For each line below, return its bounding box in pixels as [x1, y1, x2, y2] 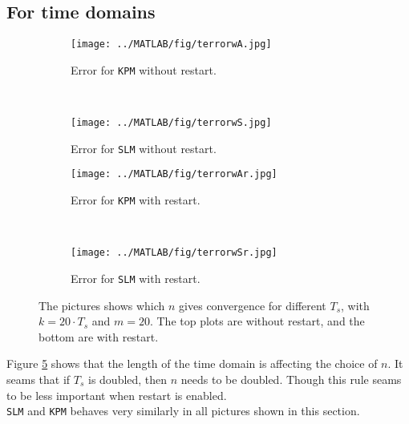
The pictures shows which [38, 297, 165, 313]
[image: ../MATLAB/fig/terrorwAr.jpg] [71, 168, 277, 180]
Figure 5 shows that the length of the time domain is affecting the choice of [6, 355, 378, 372]
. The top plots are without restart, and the [149, 313, 365, 329]
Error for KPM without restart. [71, 61, 217, 78]
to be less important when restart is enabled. [6, 386, 227, 403]
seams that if [6, 371, 71, 388]
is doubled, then [87, 371, 168, 388]
